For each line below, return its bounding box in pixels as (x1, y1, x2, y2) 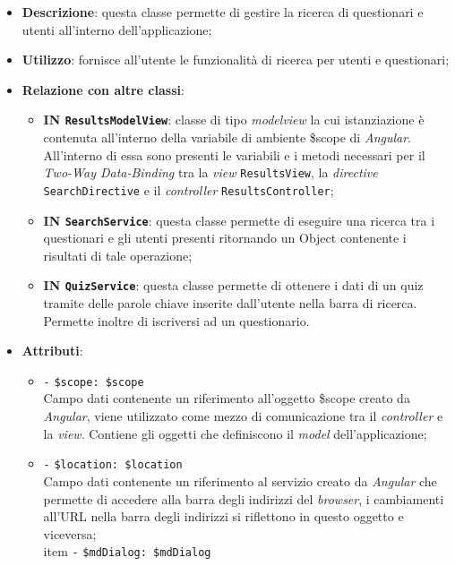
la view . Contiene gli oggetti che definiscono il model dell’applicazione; (43, 424, 427, 442)
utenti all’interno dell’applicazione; (21, 20, 212, 39)
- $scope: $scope (43, 375, 144, 389)
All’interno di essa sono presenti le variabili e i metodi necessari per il (43, 145, 425, 164)
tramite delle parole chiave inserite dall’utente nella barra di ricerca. (43, 294, 417, 313)
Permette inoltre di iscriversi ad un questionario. (43, 311, 310, 330)
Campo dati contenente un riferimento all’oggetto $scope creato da (43, 389, 410, 407)
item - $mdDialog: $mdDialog (43, 542, 211, 561)
